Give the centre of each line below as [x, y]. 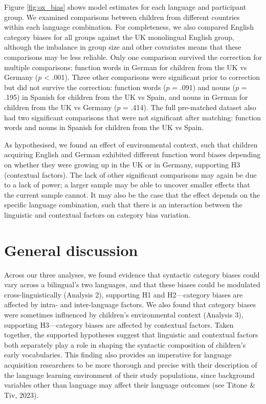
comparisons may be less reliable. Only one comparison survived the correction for [133, 57]
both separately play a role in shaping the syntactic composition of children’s [125, 344]
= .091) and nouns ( [204, 87]
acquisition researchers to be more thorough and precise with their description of [131, 364]
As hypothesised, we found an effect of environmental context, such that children [131, 144]
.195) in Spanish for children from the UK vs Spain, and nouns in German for [126, 97]
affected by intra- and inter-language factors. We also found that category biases [130, 304]
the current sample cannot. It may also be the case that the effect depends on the [132, 194]
